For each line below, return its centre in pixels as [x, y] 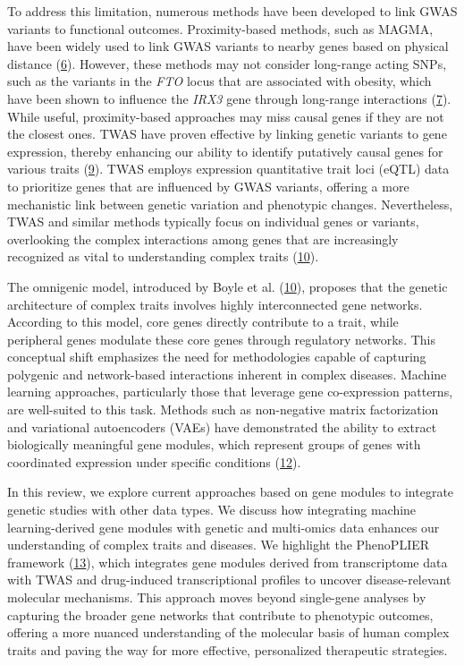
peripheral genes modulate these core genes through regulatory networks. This [221, 339]
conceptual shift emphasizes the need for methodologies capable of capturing [217, 357]
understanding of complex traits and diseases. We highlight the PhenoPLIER [219, 545]
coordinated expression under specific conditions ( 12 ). [154, 461]
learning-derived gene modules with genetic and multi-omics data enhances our [224, 527]
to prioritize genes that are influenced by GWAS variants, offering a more [208, 186]
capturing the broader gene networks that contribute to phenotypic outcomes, [220, 614]
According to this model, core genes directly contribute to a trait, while [203, 322]
